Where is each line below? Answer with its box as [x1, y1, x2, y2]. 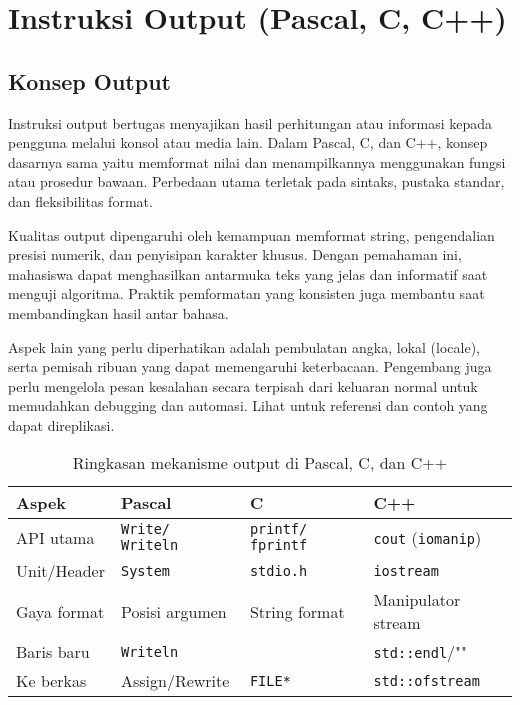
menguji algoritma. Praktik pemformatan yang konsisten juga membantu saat [8, 283, 485, 304]
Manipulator [373, 588, 461, 612]
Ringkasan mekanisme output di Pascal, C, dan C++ [72, 451, 448, 475]
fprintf [249, 537, 308, 554]
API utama [16, 525, 95, 549]
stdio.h [249, 562, 308, 579]
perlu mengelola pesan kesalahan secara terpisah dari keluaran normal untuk [8, 375, 478, 396]
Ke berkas [16, 669, 87, 693]
